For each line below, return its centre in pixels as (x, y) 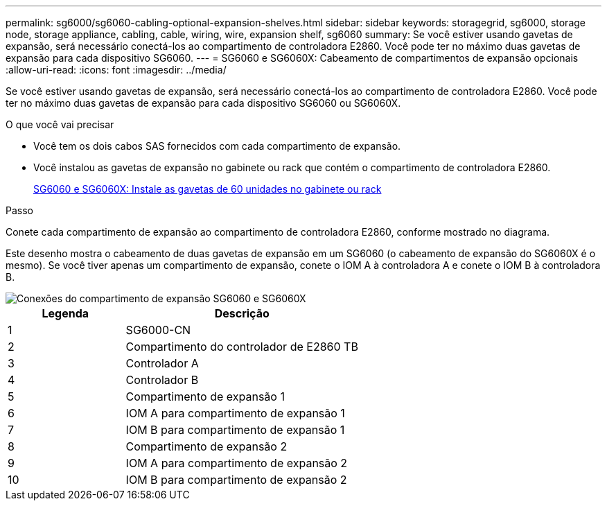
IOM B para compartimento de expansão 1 (235, 430)
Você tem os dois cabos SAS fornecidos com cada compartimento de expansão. (217, 146)
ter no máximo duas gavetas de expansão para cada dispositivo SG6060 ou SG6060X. (203, 103)
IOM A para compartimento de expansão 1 (235, 413)
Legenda (65, 313)
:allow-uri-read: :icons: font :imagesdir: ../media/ (116, 70)
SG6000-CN (158, 330)
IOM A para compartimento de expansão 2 (237, 463)
